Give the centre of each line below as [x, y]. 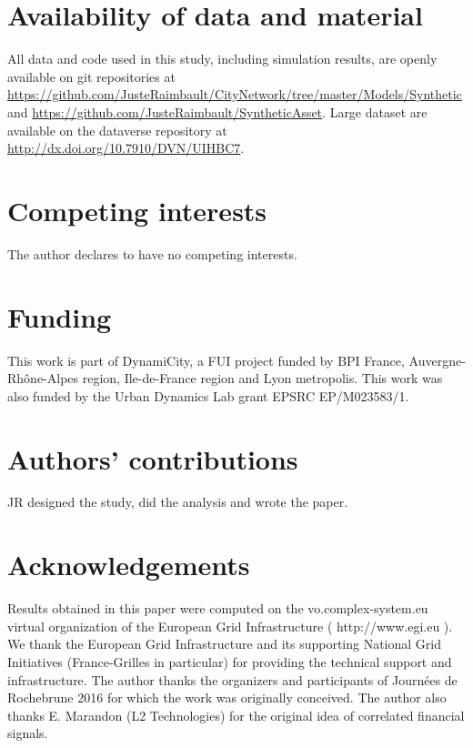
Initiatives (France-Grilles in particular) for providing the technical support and [230, 661]
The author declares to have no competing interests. [152, 253]
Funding [60, 316]
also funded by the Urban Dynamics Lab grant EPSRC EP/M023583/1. [208, 395]
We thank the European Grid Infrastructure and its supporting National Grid [225, 644]
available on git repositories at [91, 76]
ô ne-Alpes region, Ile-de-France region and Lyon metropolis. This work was [233, 378]
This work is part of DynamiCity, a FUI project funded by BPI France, [206, 360]
